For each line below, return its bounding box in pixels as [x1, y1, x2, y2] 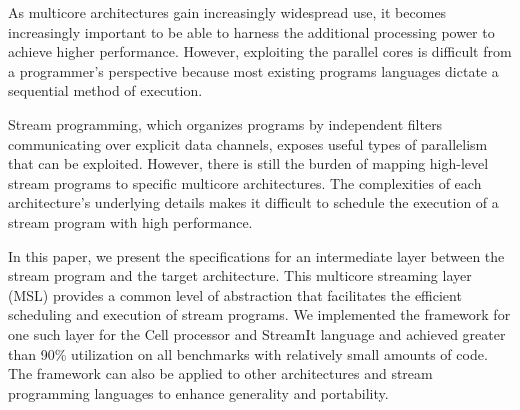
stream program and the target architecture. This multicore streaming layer [8, 265, 472, 286]
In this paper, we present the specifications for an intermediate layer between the [8, 245, 505, 266]
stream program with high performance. [8, 211, 253, 232]
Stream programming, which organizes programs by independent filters [8, 113, 443, 134]
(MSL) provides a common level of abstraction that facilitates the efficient [8, 284, 462, 305]
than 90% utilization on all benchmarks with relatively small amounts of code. [8, 343, 488, 364]
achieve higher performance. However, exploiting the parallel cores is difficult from [8, 41, 512, 62]
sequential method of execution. [8, 80, 203, 101]
